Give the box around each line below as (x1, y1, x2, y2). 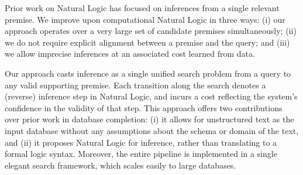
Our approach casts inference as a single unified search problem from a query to (5, 67, 291, 79)
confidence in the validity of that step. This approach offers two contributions (5, 101, 283, 114)
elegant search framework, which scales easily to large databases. (5, 159, 236, 171)
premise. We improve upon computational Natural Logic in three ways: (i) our (5, 13, 285, 25)
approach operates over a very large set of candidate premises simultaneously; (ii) (5, 25, 297, 37)
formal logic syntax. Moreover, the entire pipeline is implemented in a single (5, 147, 277, 160)
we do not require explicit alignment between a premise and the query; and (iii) (5, 36, 290, 48)
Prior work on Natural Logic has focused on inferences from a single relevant (5, 2, 280, 13)
